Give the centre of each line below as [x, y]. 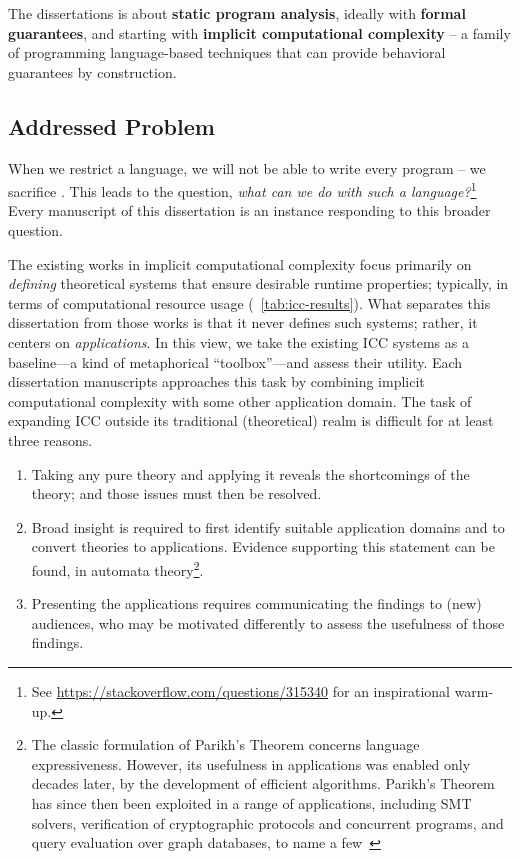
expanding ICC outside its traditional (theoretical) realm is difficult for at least [251, 420]
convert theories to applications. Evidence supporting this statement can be [263, 546]
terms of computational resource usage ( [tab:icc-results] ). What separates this [249, 302]
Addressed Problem [111, 125]
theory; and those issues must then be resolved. [176, 493]
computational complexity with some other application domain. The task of [240, 400]
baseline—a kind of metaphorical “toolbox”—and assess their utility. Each [235, 361]
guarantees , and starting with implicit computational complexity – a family [259, 32]
